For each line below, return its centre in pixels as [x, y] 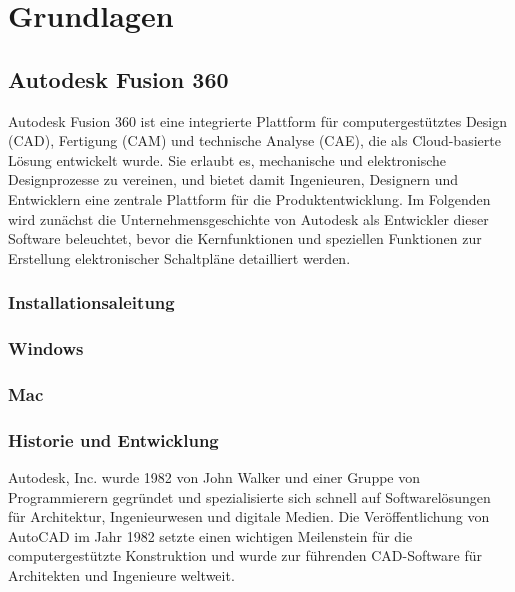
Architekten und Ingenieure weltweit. [121, 575]
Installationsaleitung [91, 302]
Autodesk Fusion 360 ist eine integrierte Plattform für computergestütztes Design [258, 120]
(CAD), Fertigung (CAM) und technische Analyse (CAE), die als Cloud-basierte [254, 140]
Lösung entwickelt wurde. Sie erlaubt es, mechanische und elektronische [227, 159]
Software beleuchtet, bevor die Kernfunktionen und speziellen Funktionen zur [245, 238]
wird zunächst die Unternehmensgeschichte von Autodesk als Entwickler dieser [248, 218]
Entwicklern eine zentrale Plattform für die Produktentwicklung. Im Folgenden [249, 198]
